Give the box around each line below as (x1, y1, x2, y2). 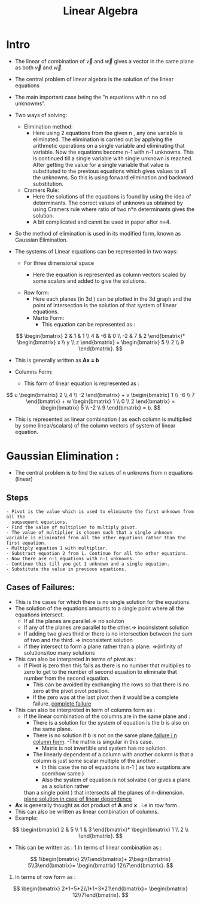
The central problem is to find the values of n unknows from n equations (14, 469, 193, 476)
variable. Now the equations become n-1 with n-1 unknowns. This (32, 148, 194, 155)
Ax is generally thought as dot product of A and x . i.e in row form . (14, 801, 181, 808)
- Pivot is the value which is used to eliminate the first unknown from (6, 508, 194, 515)
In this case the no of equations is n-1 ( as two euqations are (41, 763, 190, 771)
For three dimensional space (23, 259, 95, 267)
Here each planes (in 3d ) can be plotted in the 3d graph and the (32, 295, 191, 303)
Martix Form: (32, 314, 65, 321)
